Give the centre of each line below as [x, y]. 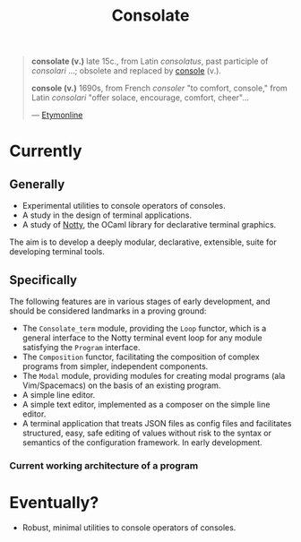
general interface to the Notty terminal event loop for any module [142, 338]
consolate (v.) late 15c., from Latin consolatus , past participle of [150, 61]
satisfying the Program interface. [81, 347]
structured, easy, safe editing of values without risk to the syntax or [146, 433]
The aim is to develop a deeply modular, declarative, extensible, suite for [143, 242]
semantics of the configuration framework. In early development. [142, 443]
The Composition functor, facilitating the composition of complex [141, 357]
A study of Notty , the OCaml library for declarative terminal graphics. [149, 225]
